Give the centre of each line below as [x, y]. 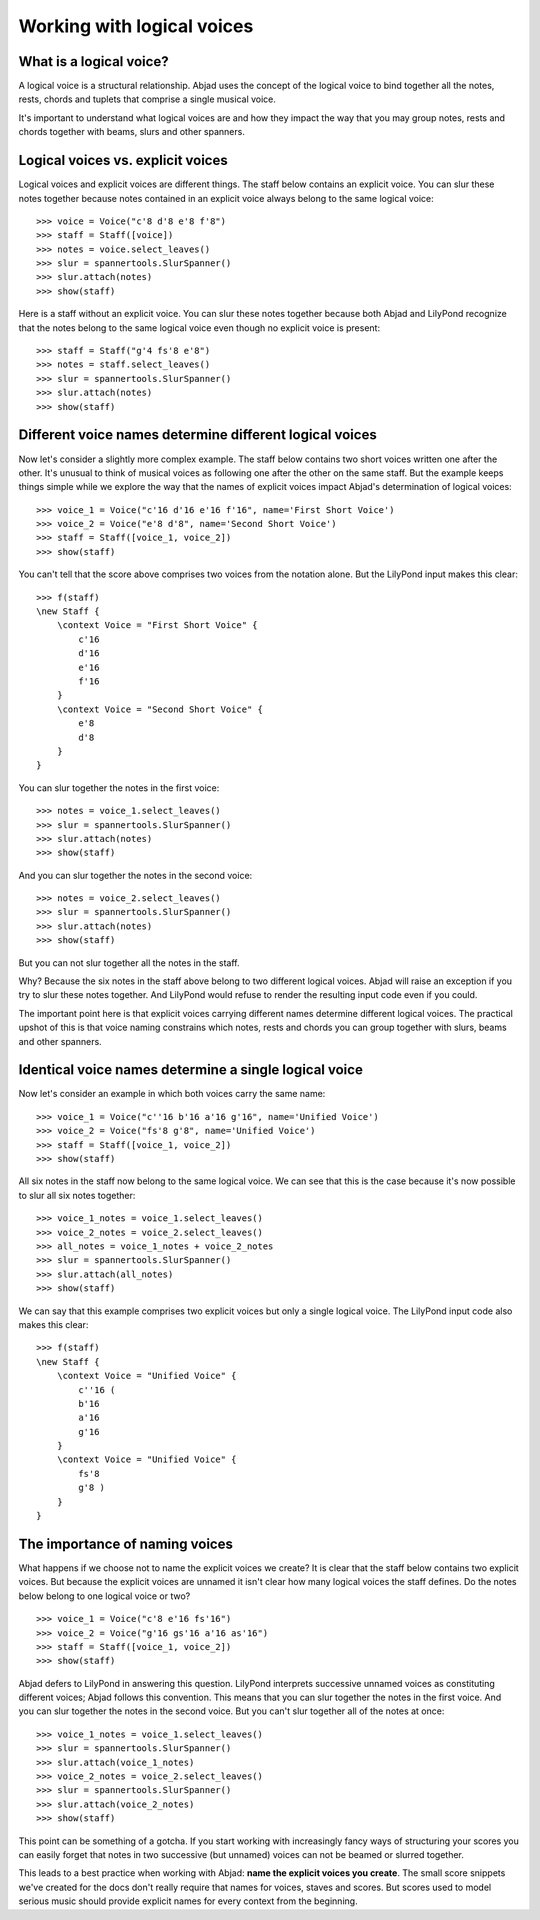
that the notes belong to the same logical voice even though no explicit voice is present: [199, 327]
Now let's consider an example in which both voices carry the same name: [172, 1094]
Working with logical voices [136, 26]
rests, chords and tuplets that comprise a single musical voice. [147, 99]
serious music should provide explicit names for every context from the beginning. [188, 1901]
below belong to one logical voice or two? [104, 1596]
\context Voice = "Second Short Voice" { [160, 709]
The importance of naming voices [126, 1543]
